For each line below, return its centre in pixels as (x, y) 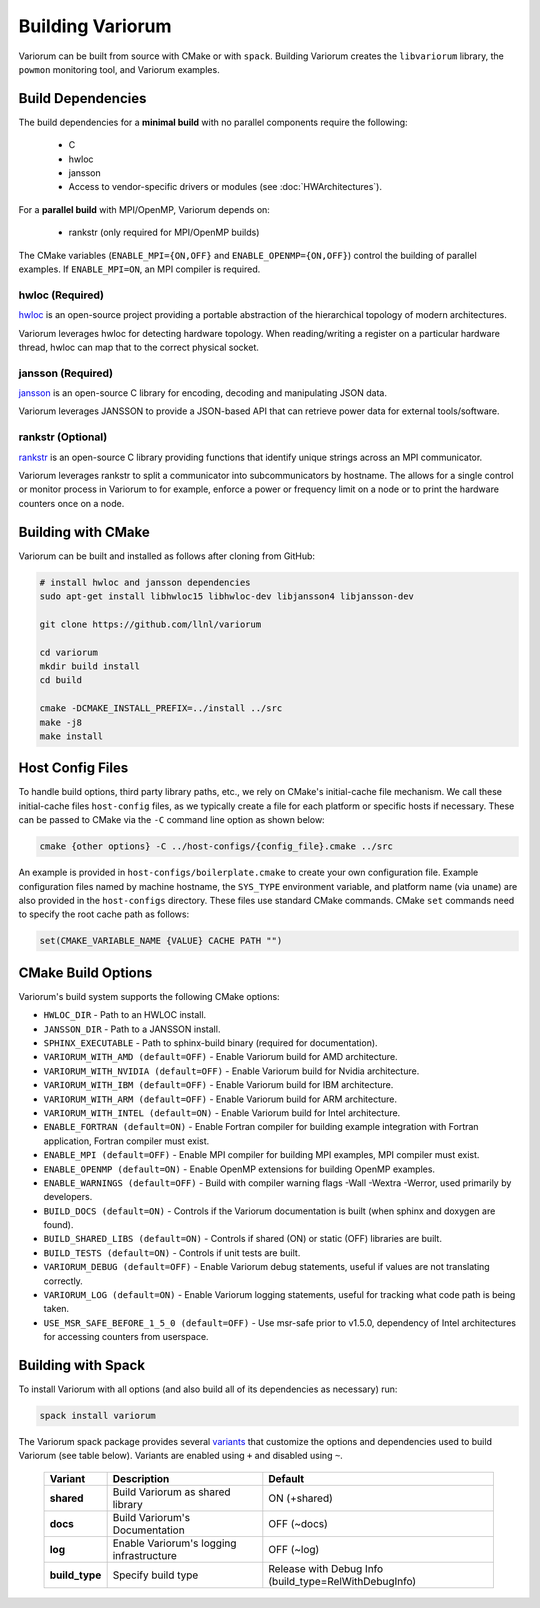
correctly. (63, 1281)
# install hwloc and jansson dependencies (145, 582)
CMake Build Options (85, 972)
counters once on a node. (71, 503)
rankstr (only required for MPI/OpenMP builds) (164, 232)
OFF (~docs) (298, 1523)
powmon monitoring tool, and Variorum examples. (119, 69)
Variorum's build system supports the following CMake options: (149, 996)
